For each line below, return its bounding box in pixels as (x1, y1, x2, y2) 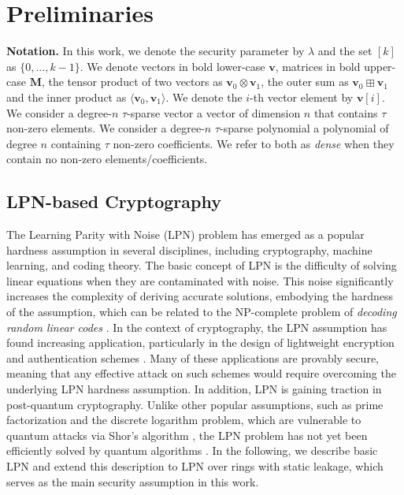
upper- (364, 58, 396, 74)
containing (50, 135, 102, 151)
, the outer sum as (261, 73, 349, 90)
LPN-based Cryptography (6, 189, 221, 214)
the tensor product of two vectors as (48, 73, 223, 90)
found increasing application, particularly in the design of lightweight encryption (6, 334, 395, 351)
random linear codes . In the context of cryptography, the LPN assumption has (6, 318, 387, 335)
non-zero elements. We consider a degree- (6, 120, 205, 136)
